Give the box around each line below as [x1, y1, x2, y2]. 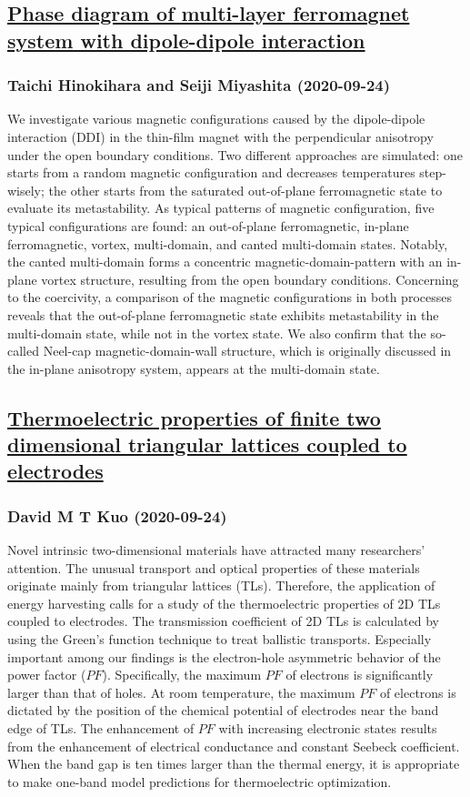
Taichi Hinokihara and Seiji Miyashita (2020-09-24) [7, 74, 391, 96]
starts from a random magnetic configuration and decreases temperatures [7, 163, 415, 182]
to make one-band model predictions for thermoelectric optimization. [7, 772, 392, 791]
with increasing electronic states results [218, 719, 437, 738]
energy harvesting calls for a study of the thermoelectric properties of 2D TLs [7, 593, 441, 612]
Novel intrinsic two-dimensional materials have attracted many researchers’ [7, 540, 425, 560]
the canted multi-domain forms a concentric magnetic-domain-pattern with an [7, 252, 443, 271]
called [7, 341, 39, 360]
